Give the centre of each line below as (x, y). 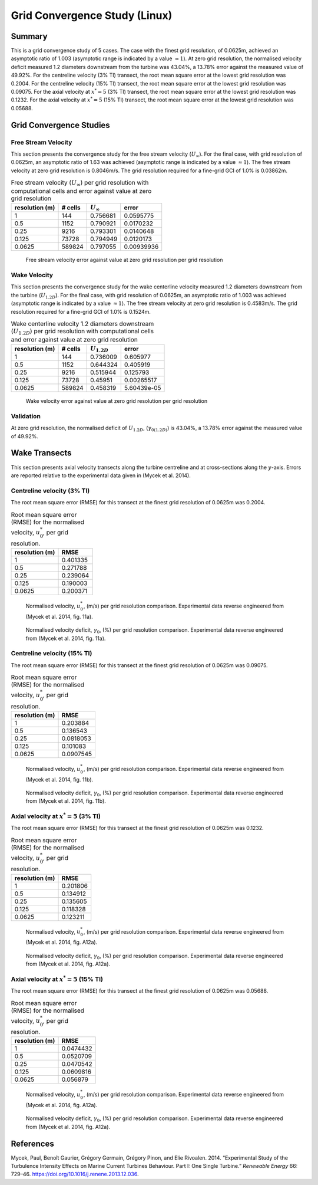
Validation (26, 416)
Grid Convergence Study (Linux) (92, 15)
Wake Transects (41, 453)
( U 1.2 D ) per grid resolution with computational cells (82, 332)
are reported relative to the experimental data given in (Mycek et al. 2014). (101, 475)
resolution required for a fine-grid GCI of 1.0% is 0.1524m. (81, 311)
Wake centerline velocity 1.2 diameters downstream (82, 324)
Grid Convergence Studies (60, 125)
